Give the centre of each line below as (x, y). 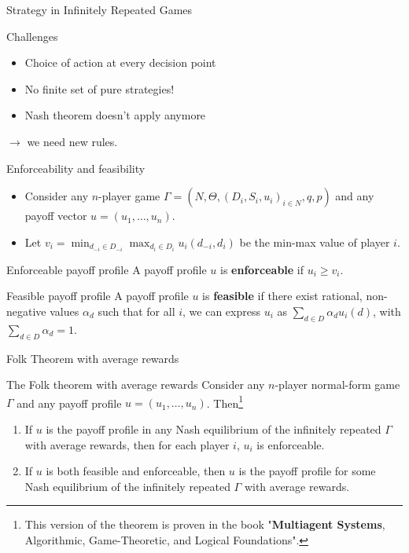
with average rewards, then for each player (127, 444)
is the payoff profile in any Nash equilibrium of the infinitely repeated (214, 429)
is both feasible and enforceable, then (136, 471)
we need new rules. (72, 141)
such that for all (136, 311)
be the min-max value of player (315, 242)
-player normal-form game (337, 385)
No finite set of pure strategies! (99, 88)
